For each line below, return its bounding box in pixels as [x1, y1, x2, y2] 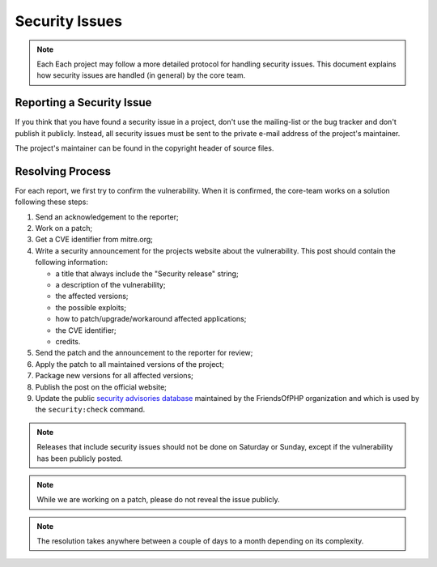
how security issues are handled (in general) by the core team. [36, 70, 246, 80]
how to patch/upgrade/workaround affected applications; [55, 314, 247, 324]
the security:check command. [35, 405, 146, 415]
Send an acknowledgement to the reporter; [35, 211, 179, 222]
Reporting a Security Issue [15, 96, 152, 109]
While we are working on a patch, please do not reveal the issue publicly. [36, 495, 281, 505]
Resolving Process [15, 164, 112, 178]
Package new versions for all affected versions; [35, 371, 193, 381]
